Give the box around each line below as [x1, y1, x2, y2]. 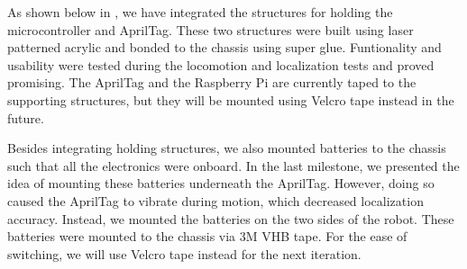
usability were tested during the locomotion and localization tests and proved [7, 55, 435, 74]
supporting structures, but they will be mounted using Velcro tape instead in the [7, 90, 454, 109]
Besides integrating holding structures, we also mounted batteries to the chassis [7, 139, 446, 157]
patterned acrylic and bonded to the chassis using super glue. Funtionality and [7, 38, 442, 57]
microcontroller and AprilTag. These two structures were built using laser [7, 20, 414, 39]
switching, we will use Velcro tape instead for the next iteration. [7, 244, 362, 263]
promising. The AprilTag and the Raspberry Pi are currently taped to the [7, 73, 417, 92]
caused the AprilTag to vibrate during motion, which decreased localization [7, 191, 424, 210]
